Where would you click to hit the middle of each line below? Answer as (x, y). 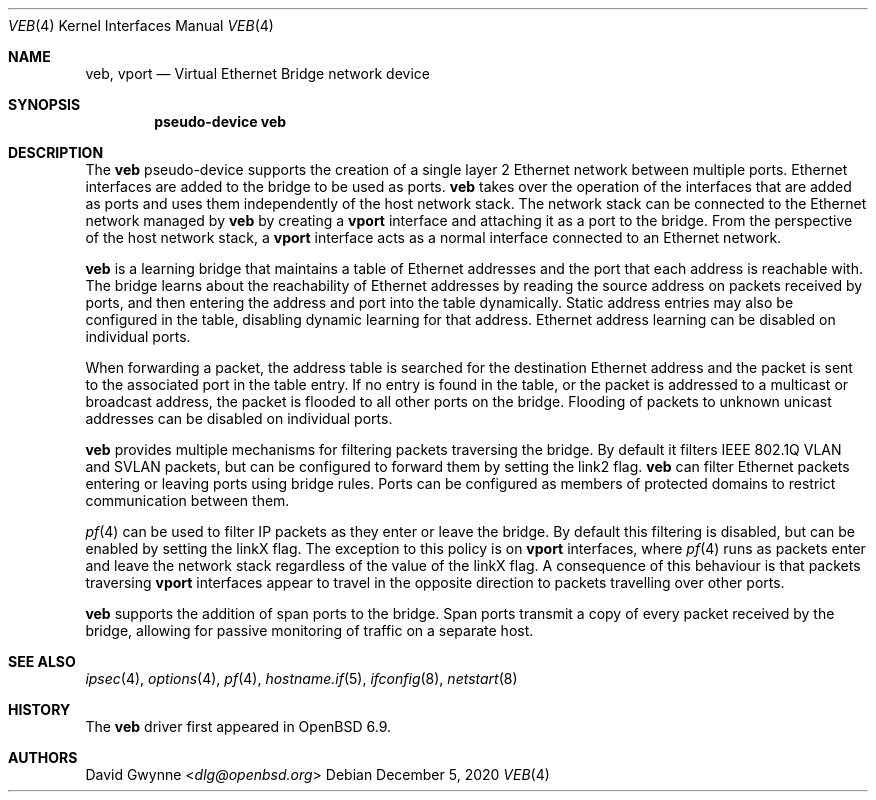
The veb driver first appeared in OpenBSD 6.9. (238, 726)
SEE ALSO (42, 661)
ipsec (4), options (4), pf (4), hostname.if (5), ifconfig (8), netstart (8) (301, 678)
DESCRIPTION (56, 152)
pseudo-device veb (220, 121)
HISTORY (39, 709)
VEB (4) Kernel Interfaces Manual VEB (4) (141, 25)
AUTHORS (43, 757)
